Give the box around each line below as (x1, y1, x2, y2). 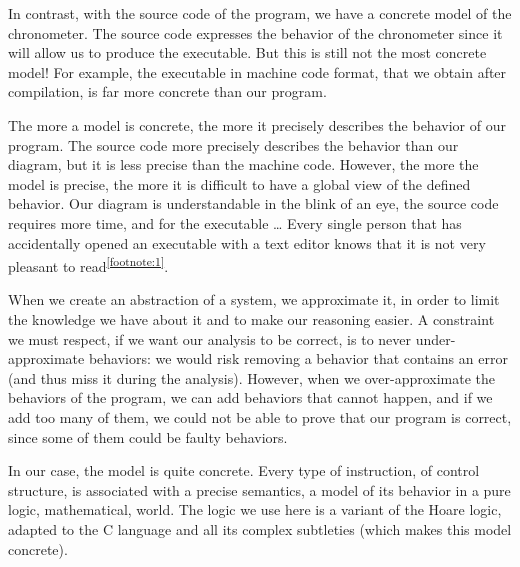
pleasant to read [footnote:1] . (8, 253, 169, 276)
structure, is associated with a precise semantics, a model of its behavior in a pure (8, 479, 511, 500)
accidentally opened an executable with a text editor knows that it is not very (8, 232, 486, 253)
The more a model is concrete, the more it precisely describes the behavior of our (8, 114, 506, 135)
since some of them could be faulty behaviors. (8, 426, 288, 447)
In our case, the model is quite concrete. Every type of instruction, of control (8, 460, 480, 481)
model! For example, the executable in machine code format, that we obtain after (8, 61, 507, 82)
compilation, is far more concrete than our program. (8, 81, 327, 102)
